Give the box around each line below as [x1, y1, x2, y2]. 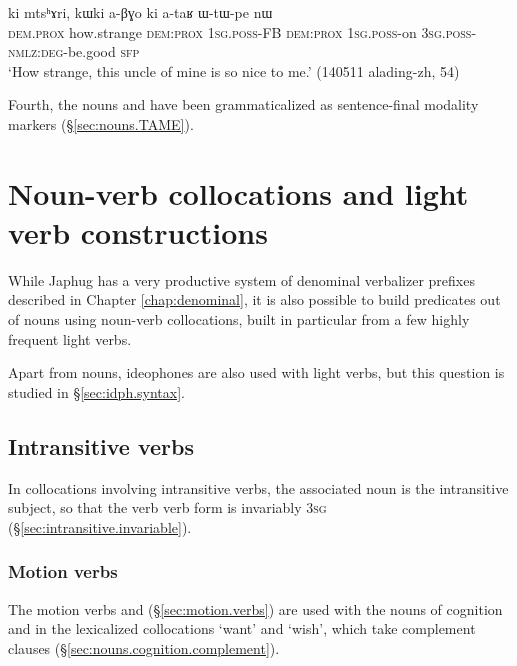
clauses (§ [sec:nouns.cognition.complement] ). [8, 637, 280, 658]
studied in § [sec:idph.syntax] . [8, 381, 186, 402]
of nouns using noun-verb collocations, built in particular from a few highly [8, 309, 470, 330]
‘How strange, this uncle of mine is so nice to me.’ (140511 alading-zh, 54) [8, 60, 460, 81]
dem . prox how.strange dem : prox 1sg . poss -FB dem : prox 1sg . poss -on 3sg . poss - [8, 21, 477, 42]
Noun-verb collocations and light [8, 172, 469, 213]
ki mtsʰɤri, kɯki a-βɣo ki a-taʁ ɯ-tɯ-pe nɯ [8, 2, 273, 22]
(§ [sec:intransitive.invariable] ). [8, 516, 192, 537]
